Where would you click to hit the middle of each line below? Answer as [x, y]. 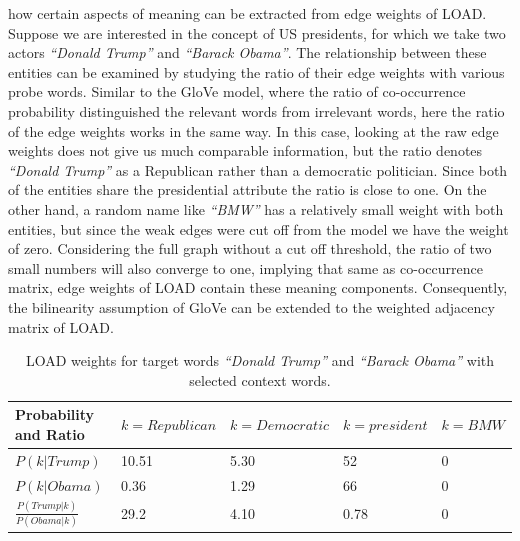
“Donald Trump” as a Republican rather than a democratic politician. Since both [258, 169]
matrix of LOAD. [61, 326]
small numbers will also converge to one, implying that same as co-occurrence [245, 267]
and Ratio [50, 433]
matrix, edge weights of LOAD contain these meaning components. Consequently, [258, 287]
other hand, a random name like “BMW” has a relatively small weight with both [256, 208]
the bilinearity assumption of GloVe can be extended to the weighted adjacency [251, 306]
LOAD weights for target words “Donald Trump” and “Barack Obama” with [260, 360]
